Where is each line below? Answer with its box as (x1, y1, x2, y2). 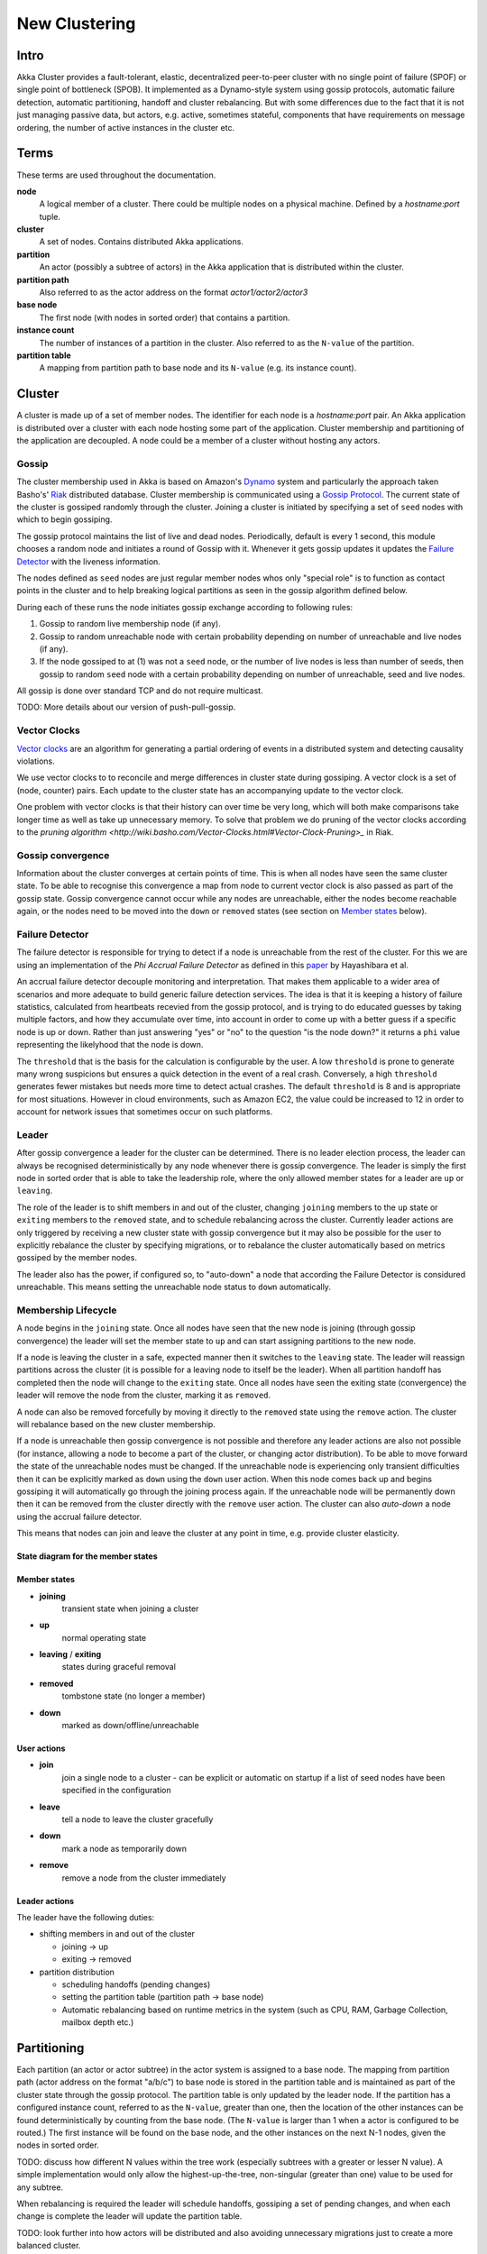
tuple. (39, 211, 61, 222)
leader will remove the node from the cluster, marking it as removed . (16, 1389, 271, 1401)
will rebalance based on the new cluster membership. (16, 1419, 216, 1430)
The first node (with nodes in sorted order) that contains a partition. (39, 312, 290, 323)
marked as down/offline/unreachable (61, 1720, 199, 1731)
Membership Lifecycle (16, 1304, 117, 1316)
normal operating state (61, 1632, 147, 1643)
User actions (16, 1743, 66, 1754)
